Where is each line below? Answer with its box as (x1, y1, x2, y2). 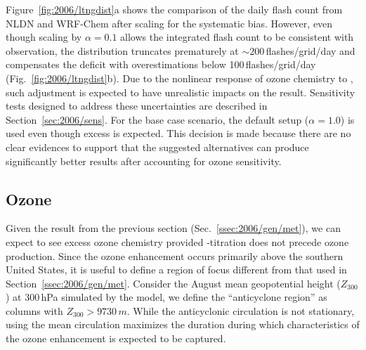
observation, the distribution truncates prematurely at (6, 43, 239, 58)
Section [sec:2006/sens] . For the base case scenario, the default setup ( (6, 112, 309, 127)
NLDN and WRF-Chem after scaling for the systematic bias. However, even (6, 15, 333, 30)
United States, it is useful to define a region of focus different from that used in (6, 262, 347, 277)
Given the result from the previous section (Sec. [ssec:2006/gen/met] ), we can (6, 221, 341, 235)
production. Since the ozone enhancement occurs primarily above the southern (6, 248, 344, 263)
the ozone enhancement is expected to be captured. (6, 331, 226, 346)
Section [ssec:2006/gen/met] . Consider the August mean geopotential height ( (6, 276, 341, 290)
